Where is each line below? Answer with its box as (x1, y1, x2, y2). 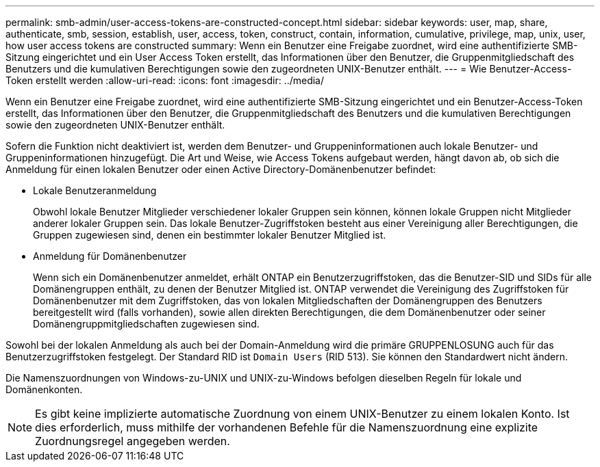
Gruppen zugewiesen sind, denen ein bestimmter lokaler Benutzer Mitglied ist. (33, 229, 386, 241)
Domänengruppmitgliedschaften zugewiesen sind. (33, 318, 260, 330)
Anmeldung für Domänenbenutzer (33, 250, 187, 262)
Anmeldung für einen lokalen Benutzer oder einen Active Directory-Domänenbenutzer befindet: (5, 163, 436, 175)
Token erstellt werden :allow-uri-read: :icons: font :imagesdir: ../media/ (5, 75, 325, 86)
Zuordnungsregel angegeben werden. (35, 434, 230, 448)
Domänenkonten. (5, 384, 83, 395)
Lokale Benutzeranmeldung (33, 185, 157, 196)
